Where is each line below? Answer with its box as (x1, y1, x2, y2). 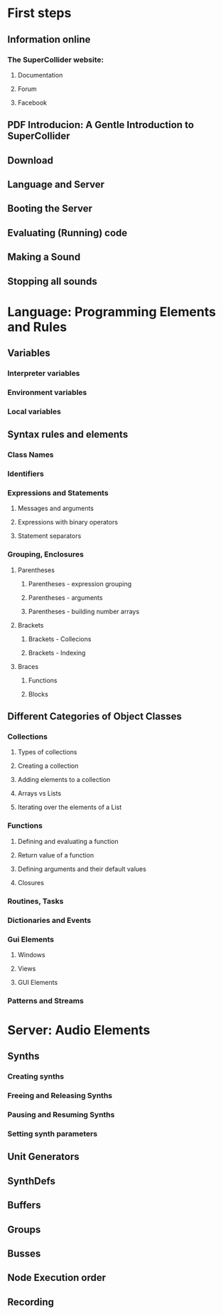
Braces (17, 662, 39, 670)
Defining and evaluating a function (17, 837, 119, 845)
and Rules (7, 319, 67, 335)
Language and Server (7, 179, 105, 191)
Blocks (28, 690, 48, 698)
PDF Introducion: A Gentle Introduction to (7, 119, 194, 131)
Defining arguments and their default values (17, 865, 147, 873)
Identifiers (7, 469, 44, 479)
